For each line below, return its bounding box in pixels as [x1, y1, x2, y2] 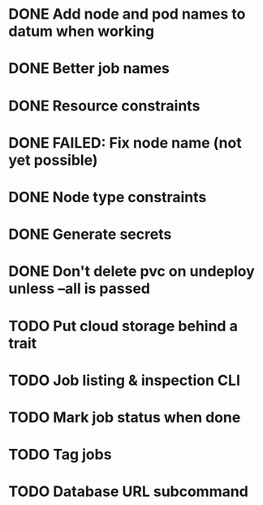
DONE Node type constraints [8, 188, 207, 206]
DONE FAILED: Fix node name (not [8, 133, 242, 152]
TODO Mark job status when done [8, 408, 241, 426]
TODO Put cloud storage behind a [8, 317, 238, 335]
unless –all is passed [8, 279, 150, 298]
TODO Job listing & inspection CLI [8, 371, 241, 390]
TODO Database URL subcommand [8, 482, 249, 501]
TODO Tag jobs [8, 446, 112, 464]
